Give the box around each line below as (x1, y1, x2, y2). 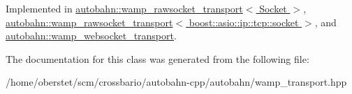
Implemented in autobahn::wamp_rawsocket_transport (6, 1, 243, 15)
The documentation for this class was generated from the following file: (6, 51, 309, 66)
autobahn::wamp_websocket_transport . (6, 28, 177, 43)
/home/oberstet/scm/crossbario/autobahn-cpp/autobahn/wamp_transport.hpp (6, 75, 347, 89)
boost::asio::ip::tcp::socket (189, 15, 299, 29)
